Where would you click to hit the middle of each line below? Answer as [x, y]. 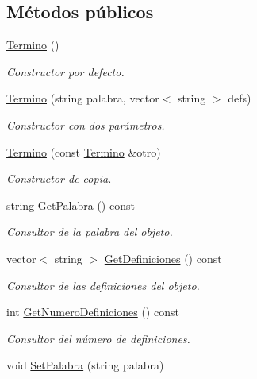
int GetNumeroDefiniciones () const [93, 312]
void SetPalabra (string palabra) [85, 365]
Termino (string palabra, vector [83, 98]
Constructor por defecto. [65, 71]
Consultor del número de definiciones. [98, 338]
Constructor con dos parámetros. [86, 124]
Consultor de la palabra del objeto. [90, 232]
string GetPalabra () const [71, 205]
